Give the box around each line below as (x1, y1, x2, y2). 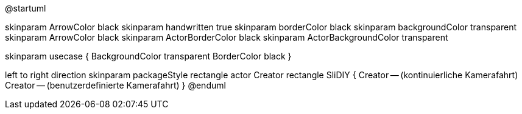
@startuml (5, 3, 46, 13)
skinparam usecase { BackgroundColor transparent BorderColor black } (5, 51, 292, 61)
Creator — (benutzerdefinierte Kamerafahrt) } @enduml (5, 80, 226, 90)
